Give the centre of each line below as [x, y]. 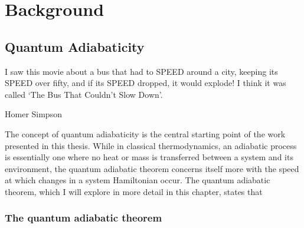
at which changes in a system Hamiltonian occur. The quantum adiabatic [138, 180]
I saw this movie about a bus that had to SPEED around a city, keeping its [141, 71]
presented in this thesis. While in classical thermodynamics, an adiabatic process [151, 145]
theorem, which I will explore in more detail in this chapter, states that [134, 191]
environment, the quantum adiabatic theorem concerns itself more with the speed [152, 168]
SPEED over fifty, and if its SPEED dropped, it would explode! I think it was [146, 83]
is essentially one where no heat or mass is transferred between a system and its [149, 157]
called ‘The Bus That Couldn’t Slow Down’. [84, 94]
